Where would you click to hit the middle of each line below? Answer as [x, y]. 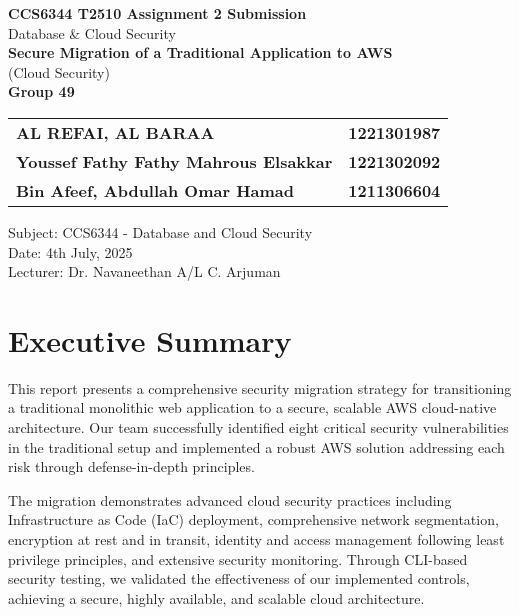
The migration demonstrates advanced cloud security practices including [230, 499]
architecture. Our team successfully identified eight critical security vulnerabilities [258, 427]
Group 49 [41, 91]
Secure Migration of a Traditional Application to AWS [200, 52]
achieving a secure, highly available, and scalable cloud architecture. [216, 597]
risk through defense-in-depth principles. [131, 466]
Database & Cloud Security [92, 32]
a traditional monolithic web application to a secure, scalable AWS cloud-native [252, 407]
